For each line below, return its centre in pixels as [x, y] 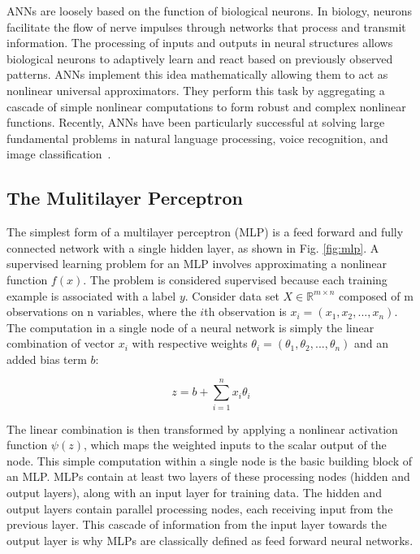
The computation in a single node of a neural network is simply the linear [191, 327]
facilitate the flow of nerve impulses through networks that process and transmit [206, 26]
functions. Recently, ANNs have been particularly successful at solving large [196, 122]
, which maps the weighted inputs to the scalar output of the [235, 445]
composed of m [376, 295]
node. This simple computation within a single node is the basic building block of [209, 460]
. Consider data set [232, 295]
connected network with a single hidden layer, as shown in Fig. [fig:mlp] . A [193, 247]
